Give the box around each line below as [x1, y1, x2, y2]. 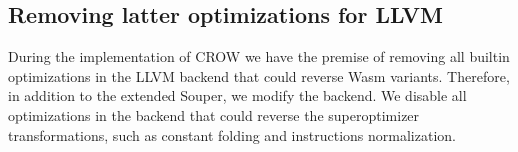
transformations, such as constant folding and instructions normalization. [8, 124, 456, 145]
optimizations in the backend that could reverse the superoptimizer [8, 104, 420, 125]
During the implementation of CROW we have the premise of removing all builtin [8, 46, 510, 67]
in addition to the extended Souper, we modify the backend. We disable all [8, 85, 467, 106]
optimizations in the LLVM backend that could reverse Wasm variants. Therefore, [8, 65, 510, 86]
